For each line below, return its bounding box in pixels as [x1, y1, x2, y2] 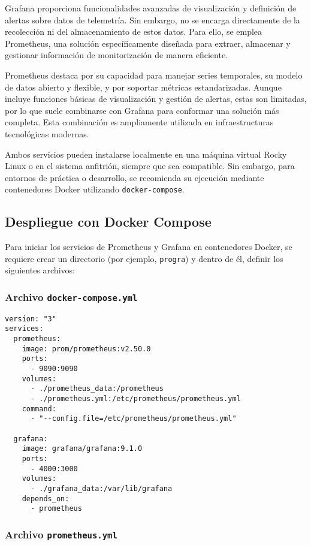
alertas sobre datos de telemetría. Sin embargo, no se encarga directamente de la [5, 13, 300, 26]
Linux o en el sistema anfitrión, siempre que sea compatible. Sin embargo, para [5, 159, 295, 172]
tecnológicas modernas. [5, 127, 89, 140]
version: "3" [5, 314, 56, 323]
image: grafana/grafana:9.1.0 [22, 444, 143, 453]
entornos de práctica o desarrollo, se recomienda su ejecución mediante [5, 171, 264, 183]
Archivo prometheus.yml [5, 526, 117, 541]
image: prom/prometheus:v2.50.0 [22, 344, 151, 353]
